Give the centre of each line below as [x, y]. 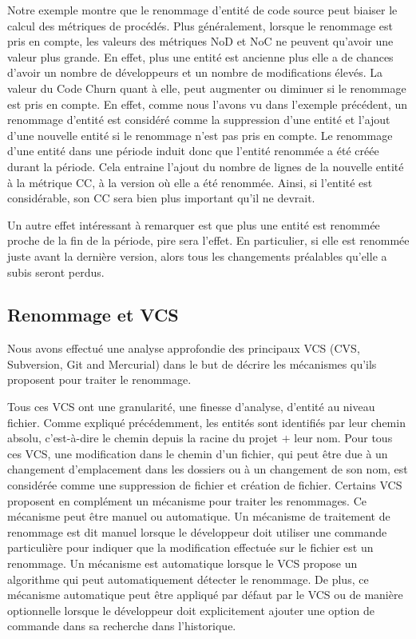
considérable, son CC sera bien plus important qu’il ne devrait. [161, 198]
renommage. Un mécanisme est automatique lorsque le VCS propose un [182, 563]
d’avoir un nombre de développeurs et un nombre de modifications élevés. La [195, 72]
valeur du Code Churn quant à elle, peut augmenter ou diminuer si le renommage [207, 88]
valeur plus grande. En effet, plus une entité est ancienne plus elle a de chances [200, 56]
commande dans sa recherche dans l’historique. [122, 626]
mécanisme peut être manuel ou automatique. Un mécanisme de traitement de [199, 516]
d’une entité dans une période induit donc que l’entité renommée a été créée [193, 151]
